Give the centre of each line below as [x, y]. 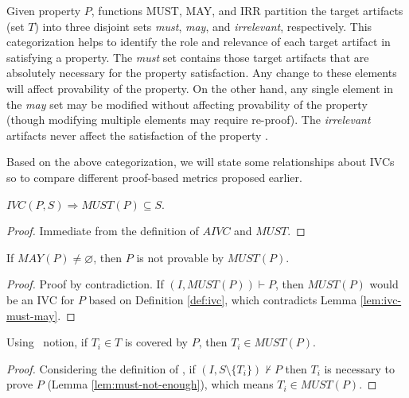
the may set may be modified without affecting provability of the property [187, 104]
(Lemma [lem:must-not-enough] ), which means [160, 384]
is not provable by [180, 257]
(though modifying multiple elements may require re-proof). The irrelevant [189, 120]
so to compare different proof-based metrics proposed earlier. [154, 177]
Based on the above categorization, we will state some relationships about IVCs [201, 162]
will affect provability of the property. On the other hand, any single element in [200, 88]
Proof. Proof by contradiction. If [85, 284]
